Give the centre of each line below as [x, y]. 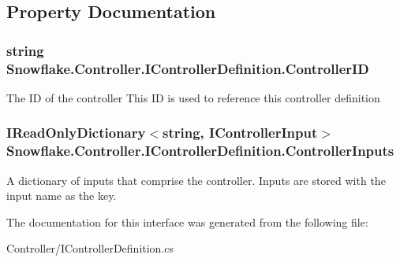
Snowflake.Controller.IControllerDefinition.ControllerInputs [200, 151]
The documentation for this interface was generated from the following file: [187, 221]
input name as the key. [62, 196]
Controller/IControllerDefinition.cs [90, 248]
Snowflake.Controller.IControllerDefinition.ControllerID [188, 68]
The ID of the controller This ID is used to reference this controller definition [193, 97]
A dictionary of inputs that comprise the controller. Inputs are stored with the [196, 180]
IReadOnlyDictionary [76, 133]
